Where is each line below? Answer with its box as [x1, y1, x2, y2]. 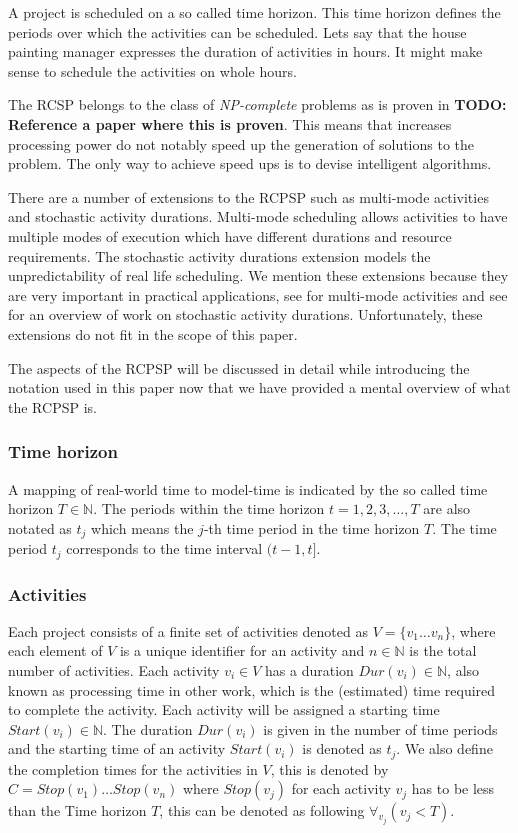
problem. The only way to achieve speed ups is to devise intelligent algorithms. [8, 153, 492, 174]
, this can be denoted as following [159, 800, 365, 821]
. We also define [396, 738, 493, 759]
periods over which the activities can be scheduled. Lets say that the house [8, 21, 467, 42]
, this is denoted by [270, 758, 389, 779]
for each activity [291, 778, 391, 799]
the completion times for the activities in [8, 758, 258, 779]
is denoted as [302, 738, 382, 759]
